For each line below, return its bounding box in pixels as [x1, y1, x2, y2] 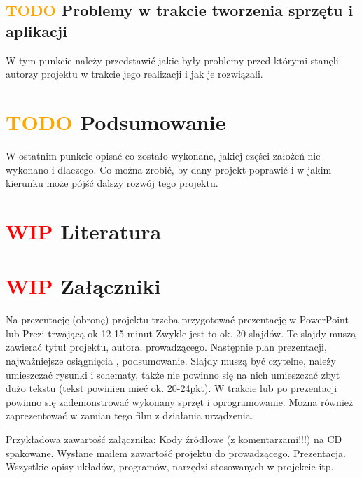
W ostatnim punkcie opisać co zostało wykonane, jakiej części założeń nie [6, 148, 321, 162]
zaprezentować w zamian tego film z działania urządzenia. [6, 408, 253, 423]
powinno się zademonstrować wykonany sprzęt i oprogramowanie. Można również [6, 394, 354, 409]
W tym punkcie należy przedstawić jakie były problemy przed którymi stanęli [6, 52, 339, 67]
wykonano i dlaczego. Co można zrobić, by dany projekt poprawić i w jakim [6, 162, 332, 176]
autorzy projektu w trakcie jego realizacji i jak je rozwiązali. [6, 66, 263, 81]
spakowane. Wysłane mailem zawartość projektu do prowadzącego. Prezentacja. [6, 445, 346, 460]
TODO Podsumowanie [6, 107, 226, 136]
